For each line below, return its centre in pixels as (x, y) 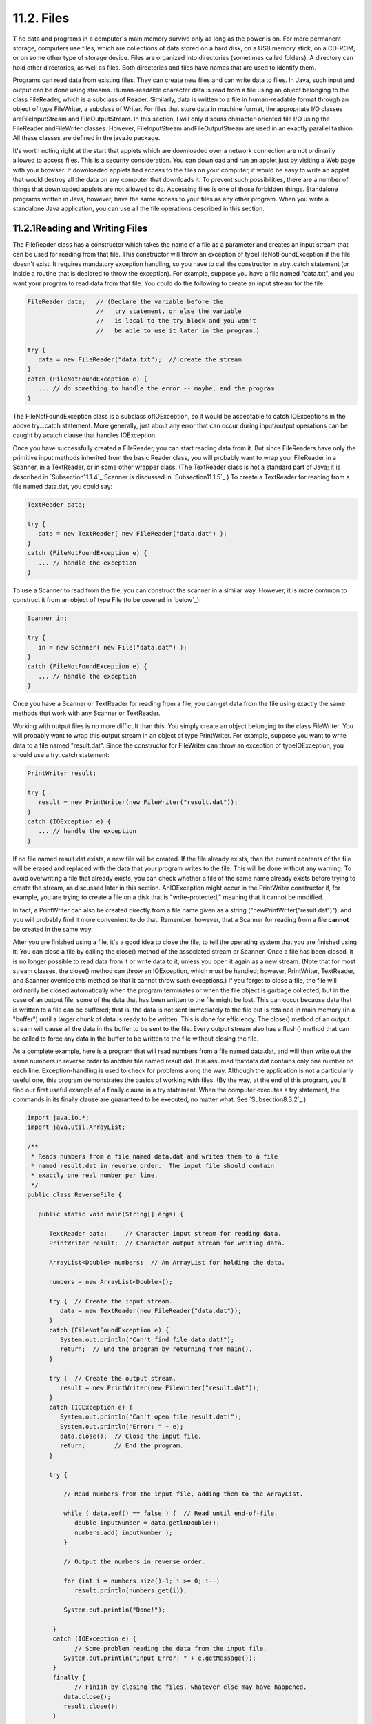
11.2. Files (41, 18)
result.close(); (91, 1706)
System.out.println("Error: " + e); (122, 1426)
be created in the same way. (53, 929)
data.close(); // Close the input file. (131, 1436)
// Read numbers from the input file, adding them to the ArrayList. (183, 1494)
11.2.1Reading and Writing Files (80, 228)
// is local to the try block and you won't (176, 321)
